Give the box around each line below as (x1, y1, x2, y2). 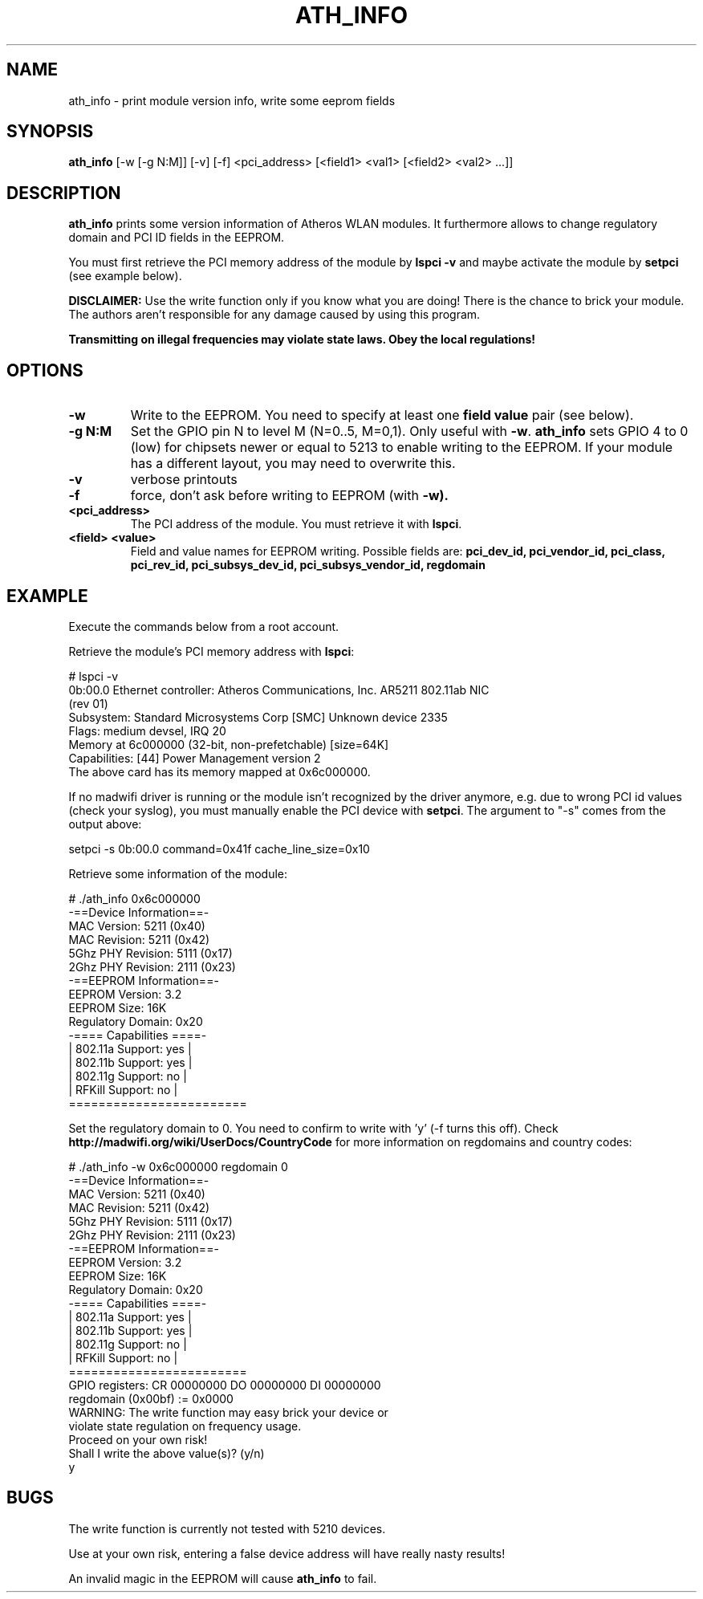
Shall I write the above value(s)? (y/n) (68, 1446, 265, 1460)
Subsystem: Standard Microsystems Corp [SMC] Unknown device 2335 (68, 710, 448, 724)
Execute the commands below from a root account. (68, 619, 339, 633)
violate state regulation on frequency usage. (68, 1418, 302, 1433)
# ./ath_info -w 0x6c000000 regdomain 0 (68, 1159, 288, 1174)
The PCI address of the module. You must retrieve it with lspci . (130, 517, 462, 531)
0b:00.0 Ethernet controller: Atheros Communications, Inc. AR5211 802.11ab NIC (68, 682, 490, 697)
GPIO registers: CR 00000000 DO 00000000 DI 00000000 (68, 1377, 381, 1392)
